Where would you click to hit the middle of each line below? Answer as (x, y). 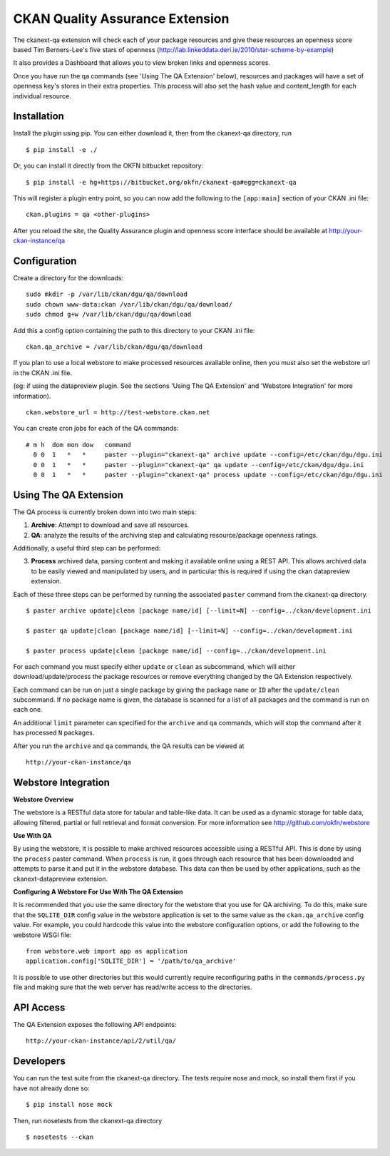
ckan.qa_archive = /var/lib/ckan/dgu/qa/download (114, 347)
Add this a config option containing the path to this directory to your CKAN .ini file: (134, 330)
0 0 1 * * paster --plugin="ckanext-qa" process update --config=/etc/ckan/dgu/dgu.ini (208, 475)
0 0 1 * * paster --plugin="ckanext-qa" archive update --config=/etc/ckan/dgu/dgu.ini (208, 455)
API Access (39, 1007)
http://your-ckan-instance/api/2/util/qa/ (101, 1041)
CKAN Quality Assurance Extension (121, 19)
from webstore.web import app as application (107, 951)
